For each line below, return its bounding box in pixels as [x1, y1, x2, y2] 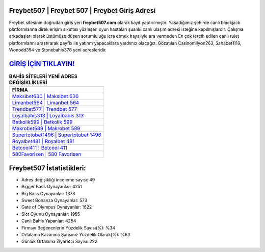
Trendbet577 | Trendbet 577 [12, 106, 77, 113]
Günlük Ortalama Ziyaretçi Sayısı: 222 [21, 238, 98, 245]
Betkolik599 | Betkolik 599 [12, 119, 73, 126]
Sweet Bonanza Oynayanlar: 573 [21, 198, 88, 203]
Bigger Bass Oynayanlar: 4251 [21, 184, 82, 190]
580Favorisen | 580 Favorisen [12, 151, 81, 158]
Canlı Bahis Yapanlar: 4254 [21, 218, 76, 224]
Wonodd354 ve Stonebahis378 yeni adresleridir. [9, 47, 106, 53]
